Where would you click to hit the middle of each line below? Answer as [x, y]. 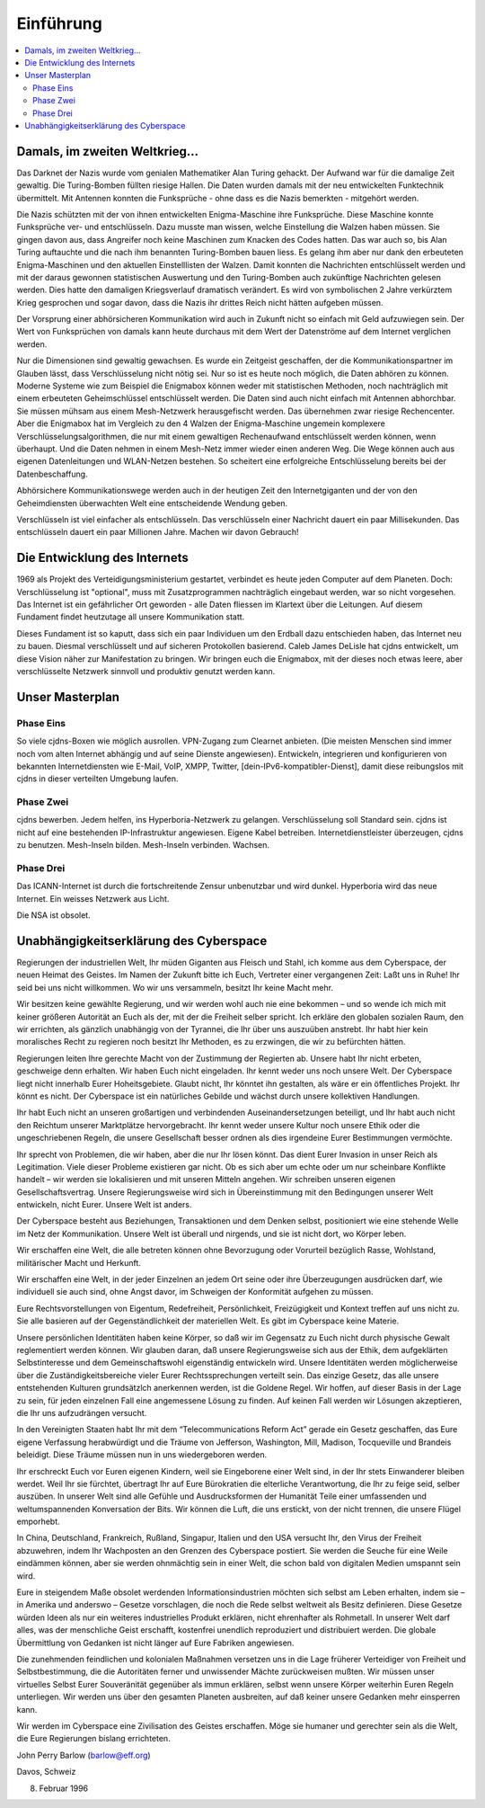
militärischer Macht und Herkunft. [79, 1262]
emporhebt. [38, 1522]
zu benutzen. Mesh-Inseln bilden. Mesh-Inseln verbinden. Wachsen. [143, 845]
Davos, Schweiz [46, 1772]
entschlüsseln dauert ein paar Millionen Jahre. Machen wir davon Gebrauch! [158, 532]
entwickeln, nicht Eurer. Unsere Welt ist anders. [104, 1205]
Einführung [59, 23]
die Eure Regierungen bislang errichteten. [93, 1739]
